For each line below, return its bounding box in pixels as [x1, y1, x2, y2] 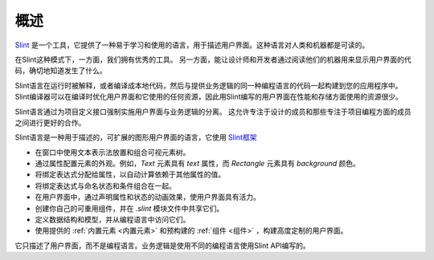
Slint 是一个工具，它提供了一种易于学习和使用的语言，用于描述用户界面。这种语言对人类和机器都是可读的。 [14, 40, 370, 50]
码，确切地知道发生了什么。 [14, 66, 107, 75]
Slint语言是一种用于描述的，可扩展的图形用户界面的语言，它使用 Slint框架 [14, 132, 257, 142]
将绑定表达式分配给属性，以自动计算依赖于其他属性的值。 [35, 169, 225, 180]
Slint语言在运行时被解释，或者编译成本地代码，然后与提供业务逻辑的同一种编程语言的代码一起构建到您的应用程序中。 [14, 80, 403, 90]
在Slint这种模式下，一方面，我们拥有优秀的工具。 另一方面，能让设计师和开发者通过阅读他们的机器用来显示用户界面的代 [14, 55, 411, 64]
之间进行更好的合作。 [14, 117, 86, 128]
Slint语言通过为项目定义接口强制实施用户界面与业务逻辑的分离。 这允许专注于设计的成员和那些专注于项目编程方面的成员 [14, 107, 411, 116]
